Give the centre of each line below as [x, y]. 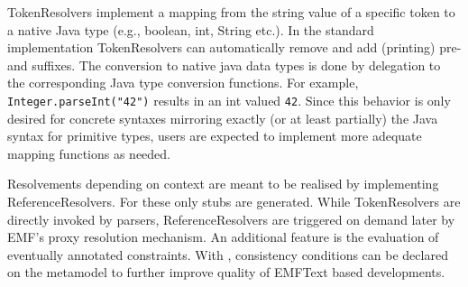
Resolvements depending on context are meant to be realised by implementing [223, 184]
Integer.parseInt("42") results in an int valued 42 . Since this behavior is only [229, 100]
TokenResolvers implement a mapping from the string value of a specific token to [231, 12]
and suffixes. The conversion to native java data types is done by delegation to [224, 65]
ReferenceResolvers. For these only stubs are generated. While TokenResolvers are [234, 201]
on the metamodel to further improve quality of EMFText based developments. [226, 272]
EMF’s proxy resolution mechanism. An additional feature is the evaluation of [223, 237]
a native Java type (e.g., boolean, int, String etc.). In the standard [191, 29]
